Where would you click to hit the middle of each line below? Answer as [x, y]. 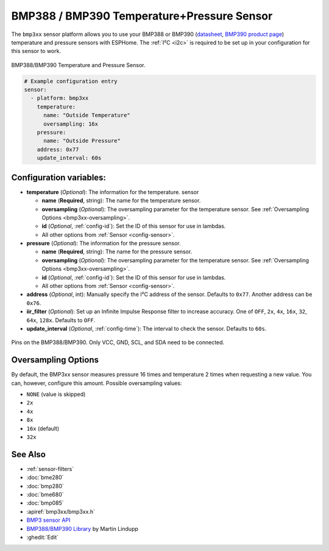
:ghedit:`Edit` [43, 538]
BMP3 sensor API [48, 520]
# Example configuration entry [71, 81]
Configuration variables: [59, 177]
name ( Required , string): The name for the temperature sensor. [121, 201]
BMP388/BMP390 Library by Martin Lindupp [82, 528]
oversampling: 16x [71, 124]
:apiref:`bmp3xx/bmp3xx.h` [61, 511]
